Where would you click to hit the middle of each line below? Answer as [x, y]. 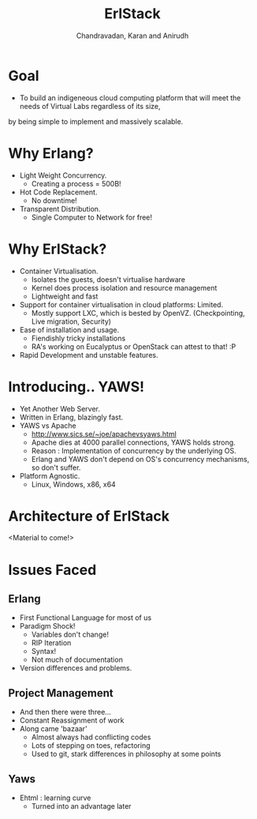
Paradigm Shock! [47, 626]
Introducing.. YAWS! [76, 387]
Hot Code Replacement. [58, 192]
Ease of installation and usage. [69, 329]
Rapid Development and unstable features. [89, 355]
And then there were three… [65, 712]
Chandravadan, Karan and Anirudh [132, 36]
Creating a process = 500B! [76, 183]
